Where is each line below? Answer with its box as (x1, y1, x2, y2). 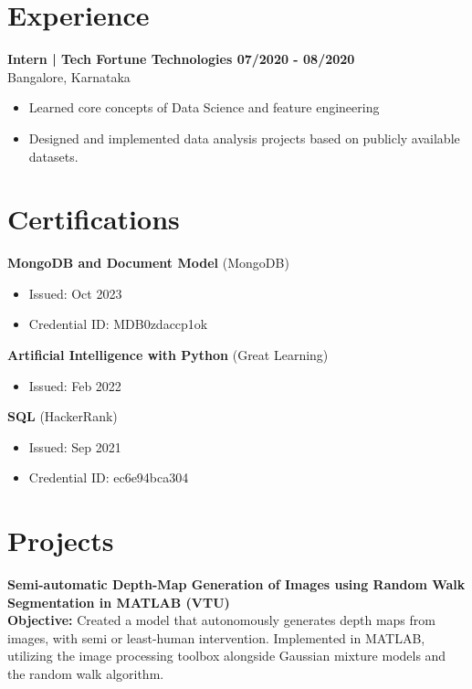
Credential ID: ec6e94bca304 (28, 468, 189, 487)
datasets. (28, 146, 79, 165)
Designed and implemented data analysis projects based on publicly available (28, 128, 460, 147)
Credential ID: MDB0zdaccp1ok (28, 314, 208, 334)
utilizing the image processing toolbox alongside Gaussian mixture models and (7, 646, 446, 665)
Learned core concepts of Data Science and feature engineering (28, 98, 380, 117)
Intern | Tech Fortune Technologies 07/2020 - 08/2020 (7, 49, 355, 69)
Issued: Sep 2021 (28, 437, 121, 456)
